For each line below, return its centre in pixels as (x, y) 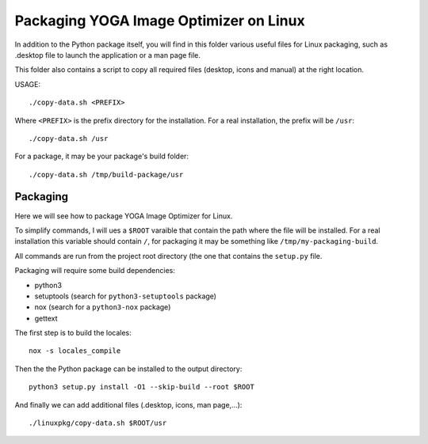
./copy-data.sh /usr (69, 138)
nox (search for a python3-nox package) (103, 307)
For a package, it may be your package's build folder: (102, 156)
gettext (46, 318)
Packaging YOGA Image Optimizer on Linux (160, 21)
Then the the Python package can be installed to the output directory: (128, 369)
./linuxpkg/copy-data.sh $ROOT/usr (98, 423)
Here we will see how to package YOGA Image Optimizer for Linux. (124, 216)
